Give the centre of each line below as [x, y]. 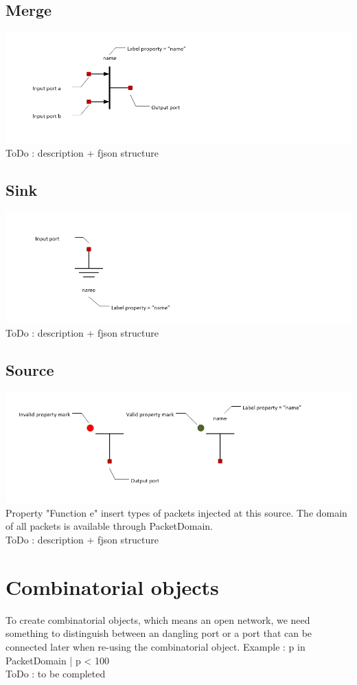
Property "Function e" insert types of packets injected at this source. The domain [176, 512]
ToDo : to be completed [56, 674]
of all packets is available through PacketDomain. [109, 526]
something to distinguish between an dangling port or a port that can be [159, 633]
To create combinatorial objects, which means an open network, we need [158, 619]
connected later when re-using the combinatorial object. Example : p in [156, 646]
